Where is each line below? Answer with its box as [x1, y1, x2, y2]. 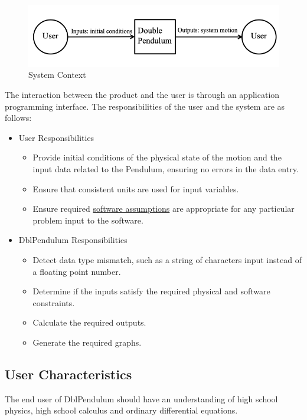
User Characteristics [5, 365, 132, 383]
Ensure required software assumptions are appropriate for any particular [32, 202, 295, 215]
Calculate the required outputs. [32, 316, 146, 329]
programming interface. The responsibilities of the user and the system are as [5, 100, 285, 112]
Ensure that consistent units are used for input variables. [32, 182, 239, 195]
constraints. [32, 296, 75, 309]
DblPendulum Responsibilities [18, 234, 128, 246]
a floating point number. [32, 265, 121, 277]
